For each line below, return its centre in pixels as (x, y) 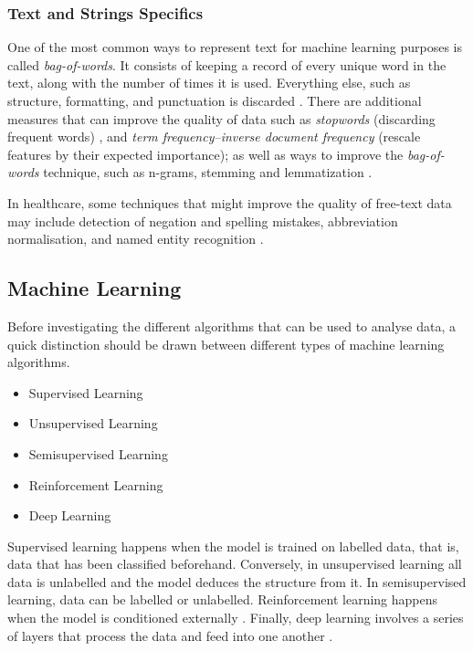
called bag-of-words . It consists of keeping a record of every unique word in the (227, 64)
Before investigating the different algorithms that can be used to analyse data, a (231, 325)
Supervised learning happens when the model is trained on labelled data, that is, (233, 546)
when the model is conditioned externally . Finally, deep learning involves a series (236, 618)
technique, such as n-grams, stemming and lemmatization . (208, 172)
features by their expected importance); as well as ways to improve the (205, 154)
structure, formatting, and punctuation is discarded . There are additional (215, 100)
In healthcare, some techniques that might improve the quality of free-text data (230, 202)
